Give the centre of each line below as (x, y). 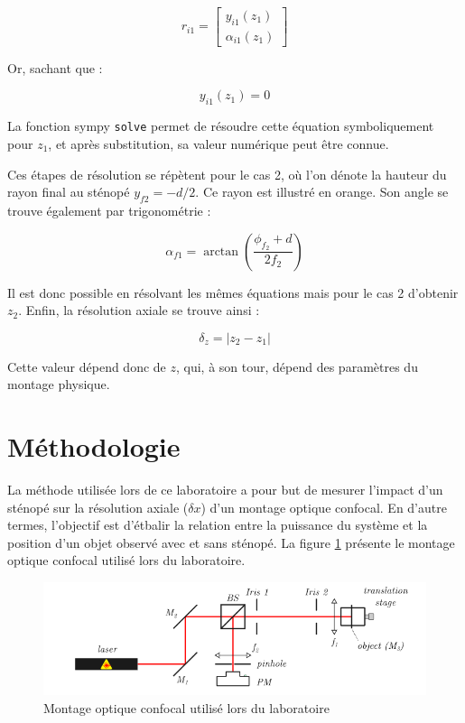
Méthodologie (94, 446)
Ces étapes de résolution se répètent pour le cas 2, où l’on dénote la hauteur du (227, 174)
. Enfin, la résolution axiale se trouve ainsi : (139, 310)
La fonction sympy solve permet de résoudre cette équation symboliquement (221, 126)
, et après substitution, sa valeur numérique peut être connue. (219, 143)
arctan (221, 251)
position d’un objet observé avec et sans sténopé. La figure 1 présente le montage (231, 542)
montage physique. (59, 384)
